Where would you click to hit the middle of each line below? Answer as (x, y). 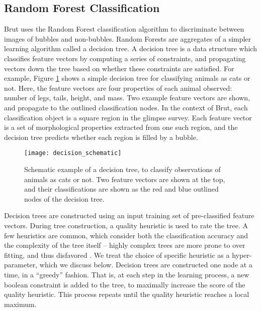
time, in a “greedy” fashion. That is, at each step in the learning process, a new (127, 274)
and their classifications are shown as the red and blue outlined (121, 189)
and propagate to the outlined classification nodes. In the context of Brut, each (126, 107)
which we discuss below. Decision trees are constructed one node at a (146, 265)
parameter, (21, 265)
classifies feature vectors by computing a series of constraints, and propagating (125, 58)
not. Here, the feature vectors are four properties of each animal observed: (118, 88)
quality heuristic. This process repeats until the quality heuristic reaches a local (127, 294)
